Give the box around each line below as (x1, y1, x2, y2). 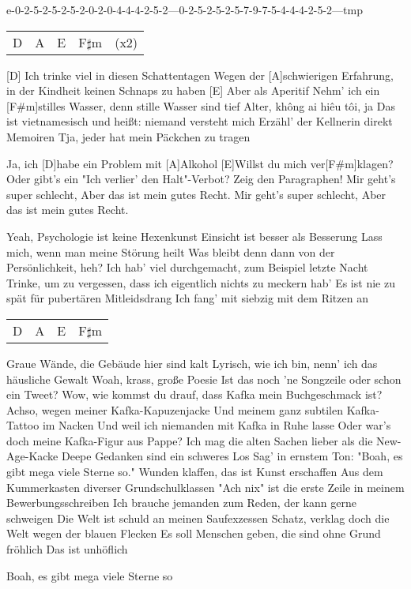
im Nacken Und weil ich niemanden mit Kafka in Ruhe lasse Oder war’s (42, 417, 391, 433)
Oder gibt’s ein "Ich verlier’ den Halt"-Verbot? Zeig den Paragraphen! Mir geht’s (6, 171, 396, 187)
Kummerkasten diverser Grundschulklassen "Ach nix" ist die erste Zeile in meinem (6, 478, 405, 495)
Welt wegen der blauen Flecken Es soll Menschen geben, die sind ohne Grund (6, 525, 381, 542)
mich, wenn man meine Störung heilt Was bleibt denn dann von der (6, 243, 335, 260)
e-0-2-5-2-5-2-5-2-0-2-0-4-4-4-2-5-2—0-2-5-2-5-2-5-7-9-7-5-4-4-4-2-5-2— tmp (6, 2, 363, 17)
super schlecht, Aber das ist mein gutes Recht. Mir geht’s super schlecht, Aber (6, 186, 386, 202)
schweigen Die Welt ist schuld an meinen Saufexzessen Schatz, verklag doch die (6, 509, 390, 526)
